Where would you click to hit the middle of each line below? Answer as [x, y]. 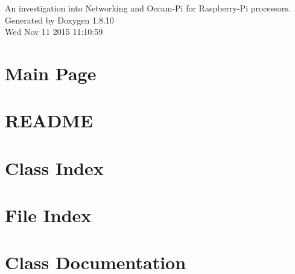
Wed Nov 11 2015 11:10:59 [54, 32]
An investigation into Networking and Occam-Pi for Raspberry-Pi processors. [148, 8]
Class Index [54, 167]
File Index [48, 215]
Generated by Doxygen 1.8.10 [59, 20]
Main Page [51, 73]
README [49, 120]
